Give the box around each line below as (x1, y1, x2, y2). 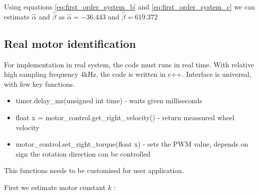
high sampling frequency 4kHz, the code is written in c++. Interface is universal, (4, 69, 252, 79)
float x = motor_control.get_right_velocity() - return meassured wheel (15, 112, 235, 122)
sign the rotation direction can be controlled (15, 148, 150, 159)
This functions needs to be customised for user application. (4, 165, 184, 176)
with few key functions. (4, 78, 75, 89)
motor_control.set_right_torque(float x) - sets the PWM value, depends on (15, 139, 248, 149)
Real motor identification (4, 35, 136, 51)
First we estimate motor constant (4, 182, 106, 192)
